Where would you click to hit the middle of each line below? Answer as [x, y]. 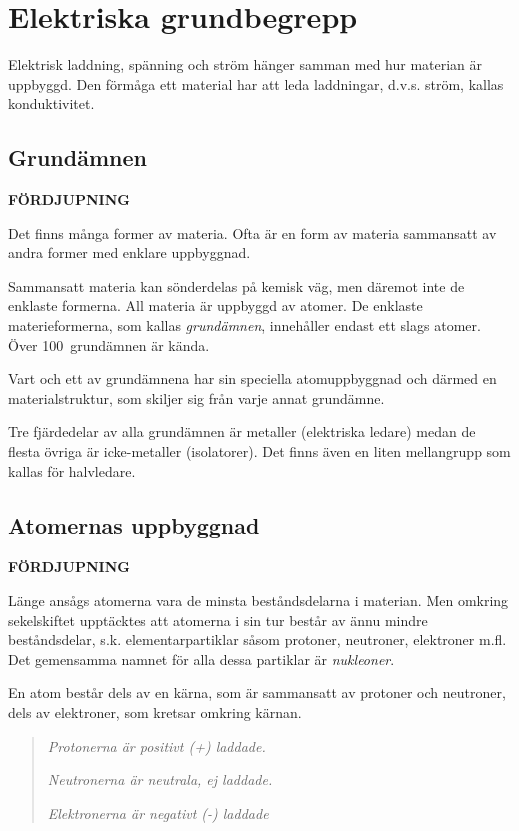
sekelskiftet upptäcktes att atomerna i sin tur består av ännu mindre [218, 619]
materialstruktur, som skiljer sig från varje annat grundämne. [196, 397]
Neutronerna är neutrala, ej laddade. [160, 779]
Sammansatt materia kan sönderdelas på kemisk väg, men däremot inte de [236, 285]
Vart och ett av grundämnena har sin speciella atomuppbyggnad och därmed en [252, 378]
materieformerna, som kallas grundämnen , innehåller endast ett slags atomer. [244, 325]
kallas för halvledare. [72, 470]
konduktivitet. [51, 103]
